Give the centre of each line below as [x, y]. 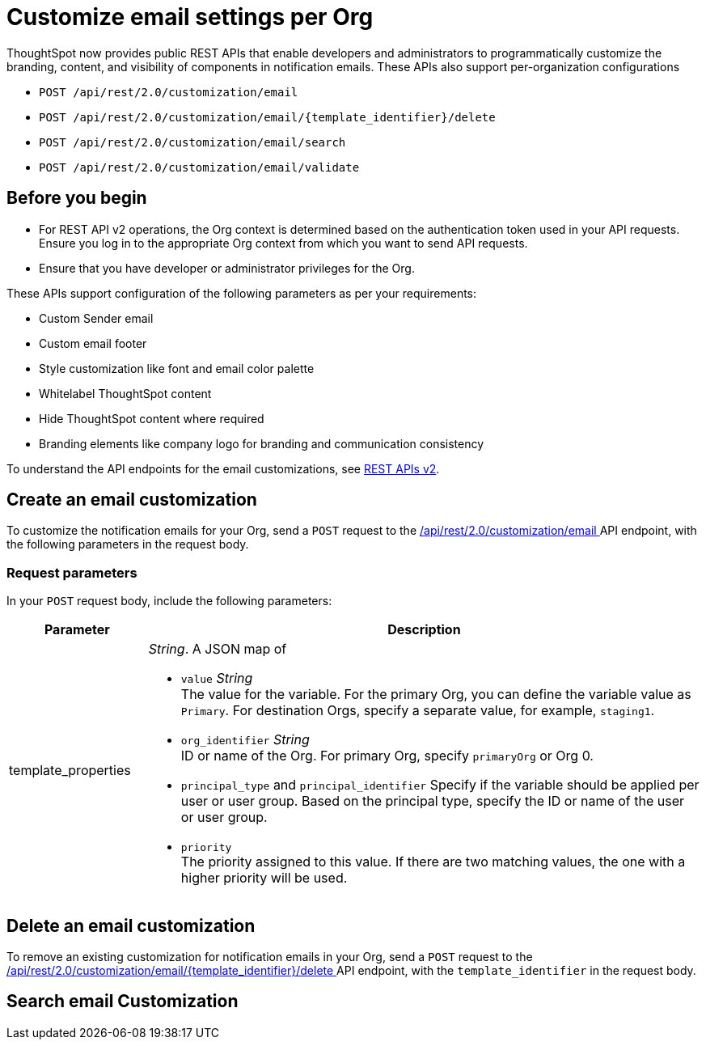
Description [424, 630]
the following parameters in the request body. [128, 544]
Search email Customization [123, 1002]
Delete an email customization [131, 925]
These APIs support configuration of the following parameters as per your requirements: [242, 293]
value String [217, 678]
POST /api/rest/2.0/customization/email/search [192, 142]
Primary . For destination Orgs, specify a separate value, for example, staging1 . [418, 711]
